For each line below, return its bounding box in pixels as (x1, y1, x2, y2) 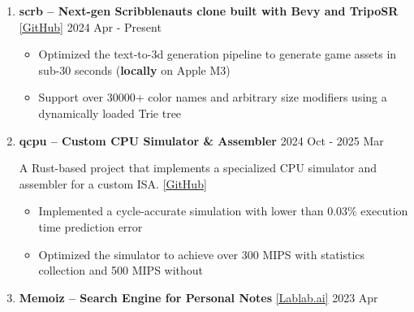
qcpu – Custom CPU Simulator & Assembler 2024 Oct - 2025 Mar (19, 132, 384, 149)
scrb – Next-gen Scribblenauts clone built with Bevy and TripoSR (19, 2, 399, 19)
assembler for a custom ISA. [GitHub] (19, 175, 207, 192)
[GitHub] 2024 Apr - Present (19, 18, 162, 35)
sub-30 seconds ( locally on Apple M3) (38, 61, 231, 78)
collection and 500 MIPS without (38, 262, 204, 279)
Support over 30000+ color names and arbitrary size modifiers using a (38, 89, 387, 106)
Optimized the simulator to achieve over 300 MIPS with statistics (38, 245, 365, 262)
